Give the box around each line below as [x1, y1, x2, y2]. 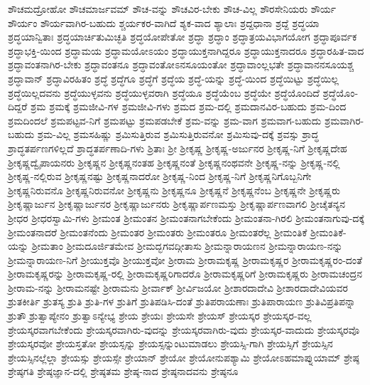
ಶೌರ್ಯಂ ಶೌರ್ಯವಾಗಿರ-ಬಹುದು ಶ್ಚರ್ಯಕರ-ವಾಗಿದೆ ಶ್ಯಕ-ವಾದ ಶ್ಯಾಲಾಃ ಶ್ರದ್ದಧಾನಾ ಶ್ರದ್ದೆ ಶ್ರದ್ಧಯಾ [8, 15, 320, 30]
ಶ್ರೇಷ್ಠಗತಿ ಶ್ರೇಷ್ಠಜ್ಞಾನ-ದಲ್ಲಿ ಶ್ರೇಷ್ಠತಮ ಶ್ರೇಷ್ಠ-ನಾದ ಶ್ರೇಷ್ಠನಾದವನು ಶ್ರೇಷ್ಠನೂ [8, 364, 239, 379]
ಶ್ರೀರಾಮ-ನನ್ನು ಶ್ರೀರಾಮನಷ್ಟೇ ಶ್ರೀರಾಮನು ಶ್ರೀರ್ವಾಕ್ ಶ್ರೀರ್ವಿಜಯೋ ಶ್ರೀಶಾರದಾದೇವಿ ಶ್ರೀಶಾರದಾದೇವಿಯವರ [8, 280, 348, 295]
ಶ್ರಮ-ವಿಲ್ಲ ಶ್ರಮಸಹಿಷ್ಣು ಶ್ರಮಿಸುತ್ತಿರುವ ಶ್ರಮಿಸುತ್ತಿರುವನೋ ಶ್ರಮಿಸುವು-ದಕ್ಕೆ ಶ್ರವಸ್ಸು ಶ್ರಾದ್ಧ [37, 127, 319, 142]
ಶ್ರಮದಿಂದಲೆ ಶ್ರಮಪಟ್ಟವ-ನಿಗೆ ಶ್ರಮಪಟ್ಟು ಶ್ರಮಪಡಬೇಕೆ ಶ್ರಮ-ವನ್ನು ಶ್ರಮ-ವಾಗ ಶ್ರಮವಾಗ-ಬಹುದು [8, 112, 322, 127]
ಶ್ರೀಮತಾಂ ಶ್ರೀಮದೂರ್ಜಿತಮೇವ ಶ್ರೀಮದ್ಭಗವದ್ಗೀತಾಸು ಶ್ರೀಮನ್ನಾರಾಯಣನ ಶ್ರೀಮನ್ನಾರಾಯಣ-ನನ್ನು [31, 238, 343, 253]
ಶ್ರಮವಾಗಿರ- [324, 112, 364, 127]
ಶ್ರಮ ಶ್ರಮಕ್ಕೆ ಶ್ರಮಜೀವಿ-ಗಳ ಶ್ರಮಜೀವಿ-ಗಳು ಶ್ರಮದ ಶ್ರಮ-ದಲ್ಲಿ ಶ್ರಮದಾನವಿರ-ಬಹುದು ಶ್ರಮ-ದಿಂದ [30, 99, 347, 114]
